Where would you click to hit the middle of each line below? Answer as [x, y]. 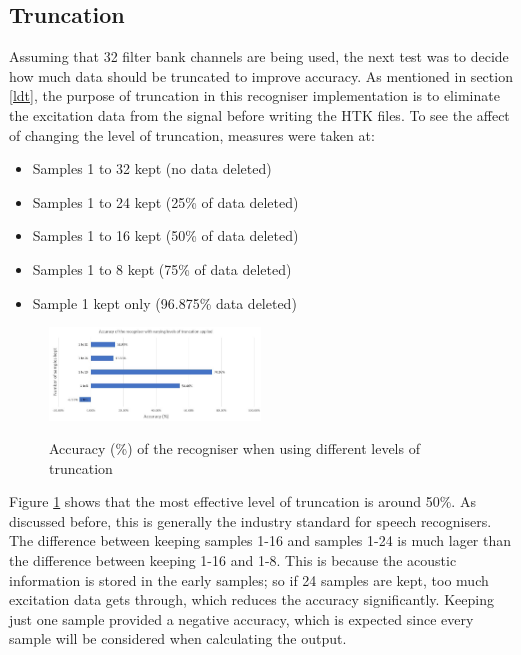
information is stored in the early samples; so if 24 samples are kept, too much [249, 579]
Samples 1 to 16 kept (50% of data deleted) [165, 235]
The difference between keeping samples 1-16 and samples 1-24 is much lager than [260, 540]
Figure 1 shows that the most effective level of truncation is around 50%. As [242, 501]
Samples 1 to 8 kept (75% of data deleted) [162, 268]
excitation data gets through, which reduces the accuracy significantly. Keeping [251, 599]
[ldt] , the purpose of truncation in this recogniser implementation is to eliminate [254, 95]
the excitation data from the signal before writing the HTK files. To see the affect [259, 114]
